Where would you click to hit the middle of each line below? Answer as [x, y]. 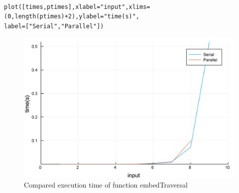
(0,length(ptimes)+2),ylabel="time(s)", [72, 17]
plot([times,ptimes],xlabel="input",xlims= [77, 7]
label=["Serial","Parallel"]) [54, 26]
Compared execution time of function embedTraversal [106, 185]
